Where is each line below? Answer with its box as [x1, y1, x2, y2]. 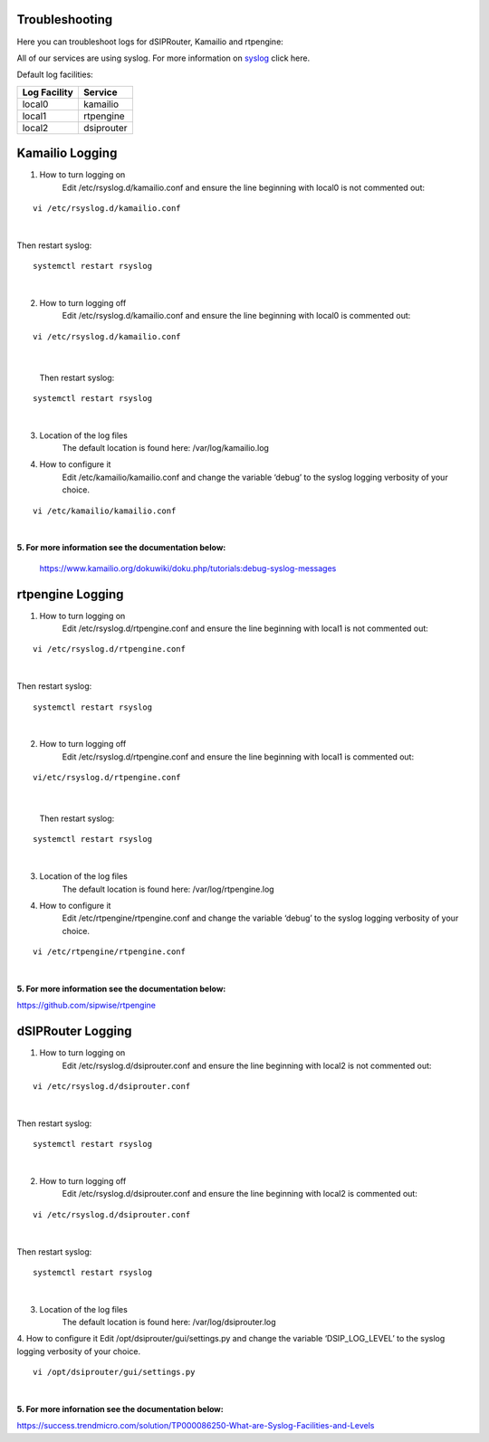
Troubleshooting [16, 12, 113, 27]
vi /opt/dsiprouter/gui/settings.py [33, 1367, 196, 1378]
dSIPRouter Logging [16, 1024, 132, 1039]
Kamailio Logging [16, 146, 118, 161]
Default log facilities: [16, 69, 94, 81]
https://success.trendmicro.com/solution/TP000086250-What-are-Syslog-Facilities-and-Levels [16, 1420, 375, 1431]
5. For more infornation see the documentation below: [16, 1404, 224, 1415]
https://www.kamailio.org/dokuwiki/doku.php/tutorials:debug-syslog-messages [39, 562, 337, 574]
